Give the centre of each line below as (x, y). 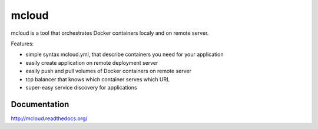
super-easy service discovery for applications (82, 87)
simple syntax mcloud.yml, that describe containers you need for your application (125, 54)
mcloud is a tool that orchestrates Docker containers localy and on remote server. (110, 33)
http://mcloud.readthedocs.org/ (49, 118)
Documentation (40, 104)
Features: (22, 44)
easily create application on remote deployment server (92, 62)
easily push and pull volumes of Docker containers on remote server (108, 71)
